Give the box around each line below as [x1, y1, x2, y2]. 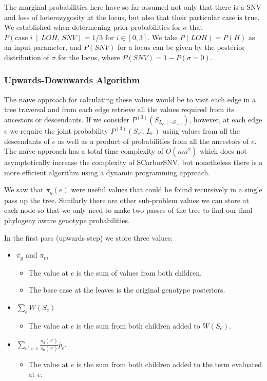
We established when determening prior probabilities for [4, 22, 181, 32]
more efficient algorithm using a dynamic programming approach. [4, 167, 211, 177]
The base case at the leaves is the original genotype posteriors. [28, 284, 225, 295]
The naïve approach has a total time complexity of [4, 146, 164, 156]
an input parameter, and [4, 42, 82, 52]
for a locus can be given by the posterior [118, 42, 245, 52]
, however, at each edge [189, 114, 262, 124]
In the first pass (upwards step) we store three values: [4, 232, 173, 243]
